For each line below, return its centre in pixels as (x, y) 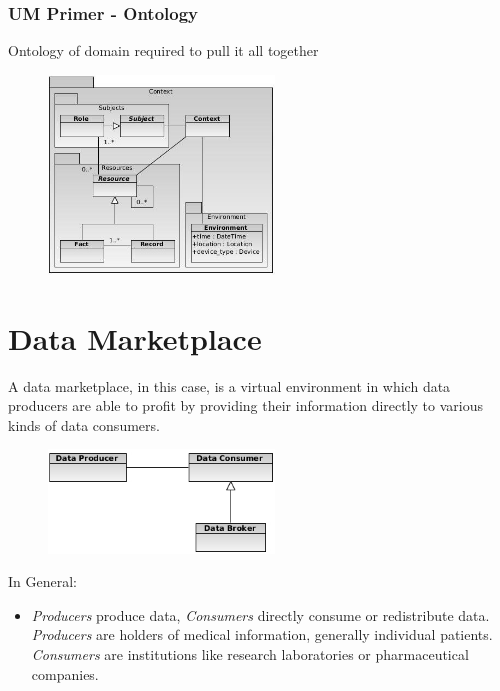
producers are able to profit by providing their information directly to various (246, 405)
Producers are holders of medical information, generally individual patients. (262, 634)
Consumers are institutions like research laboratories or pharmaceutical (250, 654)
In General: (42, 581)
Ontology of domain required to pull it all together (163, 50)
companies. (65, 673)
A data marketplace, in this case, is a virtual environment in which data (229, 385)
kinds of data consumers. (84, 424)
